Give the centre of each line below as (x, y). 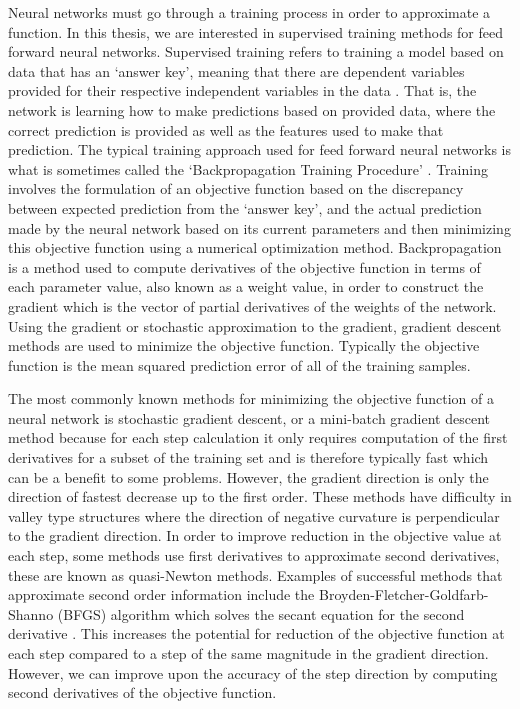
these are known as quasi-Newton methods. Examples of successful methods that (255, 574)
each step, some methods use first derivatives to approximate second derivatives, (254, 555)
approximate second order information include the (161, 594)
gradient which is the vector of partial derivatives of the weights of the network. (252, 305)
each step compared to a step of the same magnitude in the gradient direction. (248, 653)
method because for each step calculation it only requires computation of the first (258, 437)
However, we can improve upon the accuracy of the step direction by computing (253, 672)
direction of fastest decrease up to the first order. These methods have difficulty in (260, 496)
